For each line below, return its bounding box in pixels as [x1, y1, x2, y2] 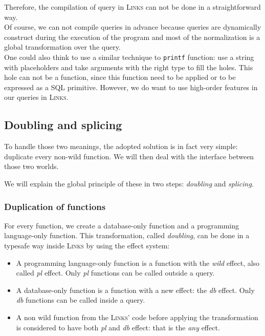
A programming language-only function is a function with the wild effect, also [16, 257, 260, 268]
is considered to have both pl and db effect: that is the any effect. [16, 322, 220, 332]
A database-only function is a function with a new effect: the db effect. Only [16, 284, 255, 295]
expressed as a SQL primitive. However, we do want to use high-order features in [4, 81, 258, 92]
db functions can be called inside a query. [16, 295, 145, 305]
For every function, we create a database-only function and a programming [4, 220, 239, 230]
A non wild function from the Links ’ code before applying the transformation [16, 311, 258, 322]
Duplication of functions [4, 200, 106, 213]
